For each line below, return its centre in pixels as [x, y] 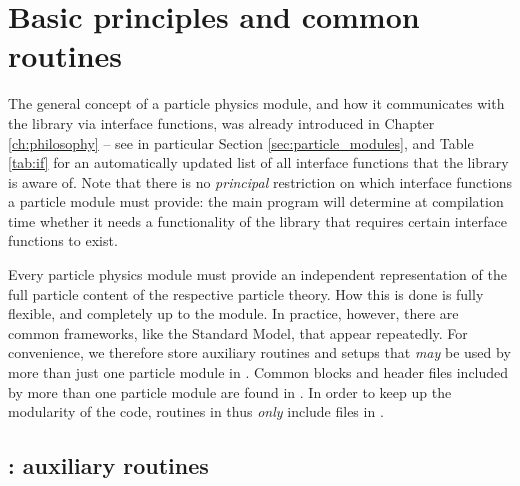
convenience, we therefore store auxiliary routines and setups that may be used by [259, 352]
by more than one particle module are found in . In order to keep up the [230, 391]
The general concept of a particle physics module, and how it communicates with [256, 103]
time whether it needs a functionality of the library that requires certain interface [257, 220]
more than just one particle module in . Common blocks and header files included [258, 372]
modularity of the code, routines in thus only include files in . [196, 411]
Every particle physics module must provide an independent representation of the [257, 274]
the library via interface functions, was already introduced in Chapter [221, 122]
